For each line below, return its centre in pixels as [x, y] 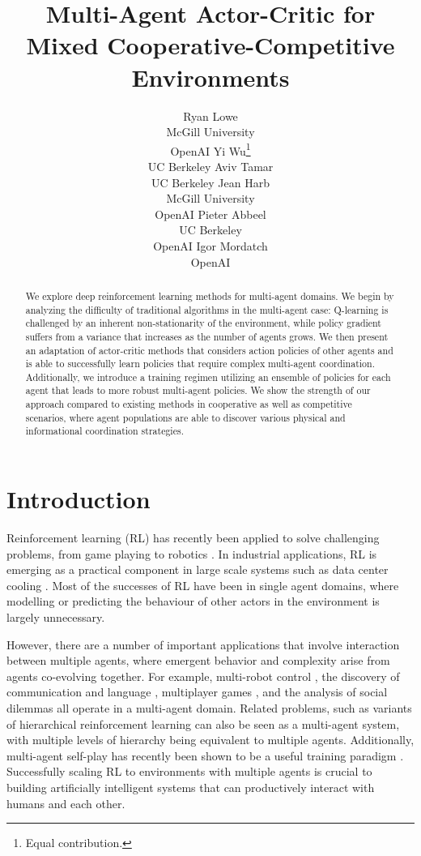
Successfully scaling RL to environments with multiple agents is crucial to [189, 771]
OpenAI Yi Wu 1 [210, 149]
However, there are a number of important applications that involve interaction [203, 644]
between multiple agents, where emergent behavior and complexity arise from [198, 660]
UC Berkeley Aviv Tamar [210, 166]
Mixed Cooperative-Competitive [210, 45]
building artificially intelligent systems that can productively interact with [191, 787]
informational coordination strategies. [104, 431]
